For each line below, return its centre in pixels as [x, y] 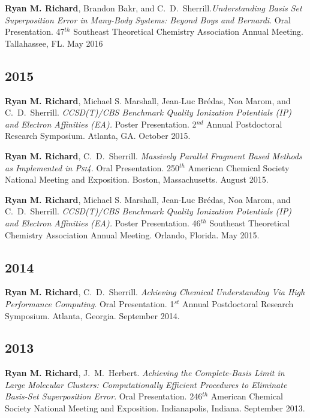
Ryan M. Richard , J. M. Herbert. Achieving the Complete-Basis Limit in [145, 373]
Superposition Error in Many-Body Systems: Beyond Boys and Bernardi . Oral [148, 19]
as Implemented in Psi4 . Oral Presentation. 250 [92, 167]
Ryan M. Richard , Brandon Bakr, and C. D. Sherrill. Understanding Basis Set [154, 8]
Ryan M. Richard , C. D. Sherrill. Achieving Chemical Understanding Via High [155, 292]
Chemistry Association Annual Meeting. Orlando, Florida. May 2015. [132, 234]
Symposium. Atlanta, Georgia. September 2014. [92, 315]
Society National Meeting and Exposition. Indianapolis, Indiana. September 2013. [155, 408]
